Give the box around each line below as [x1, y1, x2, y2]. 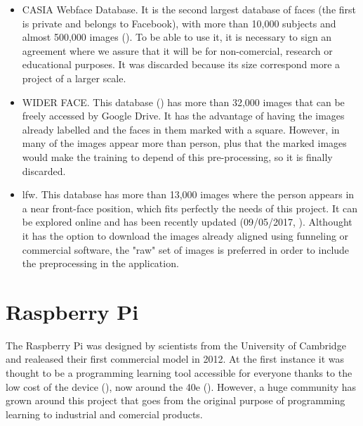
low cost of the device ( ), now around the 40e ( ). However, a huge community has [6, 379, 357, 394]
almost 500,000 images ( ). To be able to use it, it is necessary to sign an [22, 30, 332, 44]
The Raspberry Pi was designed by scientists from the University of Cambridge [6, 337, 346, 352]
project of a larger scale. [22, 70, 126, 85]
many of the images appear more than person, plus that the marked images [22, 136, 347, 150]
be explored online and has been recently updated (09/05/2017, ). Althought [22, 214, 352, 229]
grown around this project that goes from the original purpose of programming [6, 393, 345, 408]
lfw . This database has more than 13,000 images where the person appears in [22, 187, 355, 202]
